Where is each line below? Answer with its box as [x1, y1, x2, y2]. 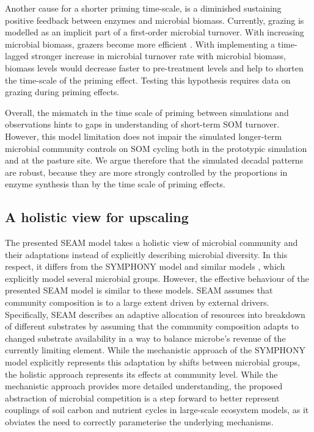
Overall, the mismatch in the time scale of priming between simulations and [5, 106, 289, 118]
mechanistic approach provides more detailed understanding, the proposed [5, 380, 283, 392]
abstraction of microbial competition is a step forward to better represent [5, 391, 280, 404]
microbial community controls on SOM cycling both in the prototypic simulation [5, 142, 307, 154]
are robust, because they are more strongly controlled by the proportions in [5, 165, 288, 178]
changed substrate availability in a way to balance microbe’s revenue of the [5, 331, 286, 344]
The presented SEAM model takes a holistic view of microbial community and [5, 236, 298, 249]
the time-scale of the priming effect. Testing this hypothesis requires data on [5, 73, 291, 86]
